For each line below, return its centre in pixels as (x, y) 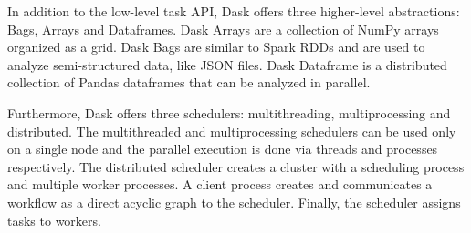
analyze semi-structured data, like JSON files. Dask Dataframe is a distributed (227, 64)
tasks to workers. (54, 220)
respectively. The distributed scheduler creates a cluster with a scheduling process (236, 166)
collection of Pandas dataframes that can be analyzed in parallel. (189, 82)
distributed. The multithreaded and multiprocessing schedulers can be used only (232, 131)
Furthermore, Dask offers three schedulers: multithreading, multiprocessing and (229, 112)
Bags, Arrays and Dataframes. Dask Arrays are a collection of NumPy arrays (223, 29)
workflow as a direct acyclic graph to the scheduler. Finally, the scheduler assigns (234, 202)
